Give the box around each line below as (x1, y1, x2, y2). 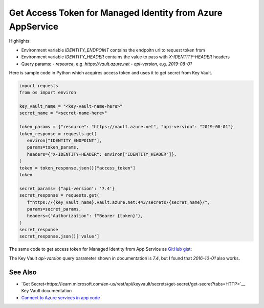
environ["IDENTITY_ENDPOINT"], (27, 138, 102, 143)
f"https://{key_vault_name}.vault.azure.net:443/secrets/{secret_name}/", (27, 199, 210, 205)
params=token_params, (27, 144, 79, 150)
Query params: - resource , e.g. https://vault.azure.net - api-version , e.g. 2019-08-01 (21, 61, 192, 67)
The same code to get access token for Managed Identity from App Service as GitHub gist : (9, 246, 192, 252)
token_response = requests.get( (19, 131, 97, 137)
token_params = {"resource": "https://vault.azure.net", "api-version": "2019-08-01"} (19, 124, 234, 130)
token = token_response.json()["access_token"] (19, 165, 135, 171)
